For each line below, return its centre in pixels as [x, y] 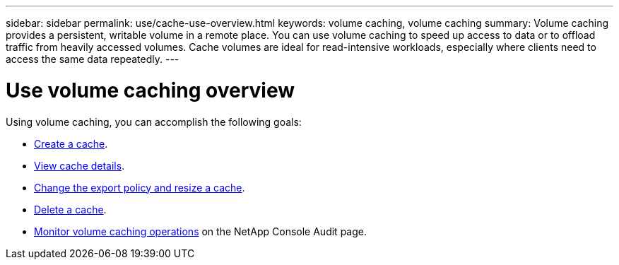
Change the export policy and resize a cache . [140, 187]
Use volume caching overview [151, 90]
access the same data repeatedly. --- [93, 59]
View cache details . [79, 165]
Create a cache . [71, 143]
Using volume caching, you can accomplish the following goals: [154, 122]
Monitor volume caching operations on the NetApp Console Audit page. [200, 231]
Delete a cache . [70, 209]
